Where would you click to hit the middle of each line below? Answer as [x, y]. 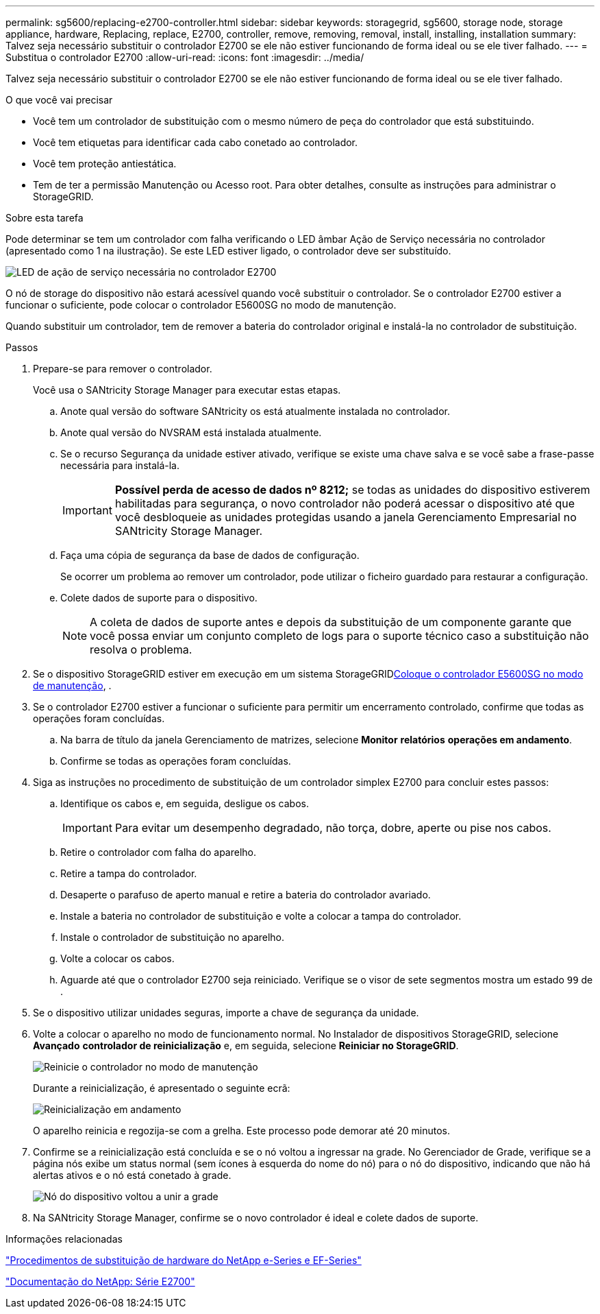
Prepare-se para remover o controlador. [123, 369]
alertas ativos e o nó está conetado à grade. [132, 1175]
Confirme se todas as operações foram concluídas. [176, 761]
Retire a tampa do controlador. [129, 873]
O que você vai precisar [59, 100]
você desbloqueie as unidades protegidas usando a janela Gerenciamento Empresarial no [346, 517]
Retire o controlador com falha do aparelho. [159, 852]
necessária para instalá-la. [120, 465]
